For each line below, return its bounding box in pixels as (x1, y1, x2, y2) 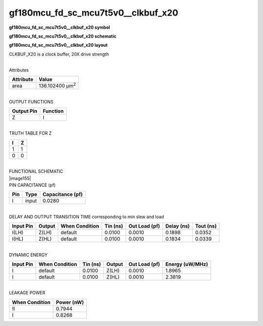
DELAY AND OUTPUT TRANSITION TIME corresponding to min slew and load (9, 214, 164, 220)
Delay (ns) (165, 223, 190, 229)
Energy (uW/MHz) (165, 261, 208, 267)
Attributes (9, 67, 29, 73)
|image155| (9, 175, 31, 181)
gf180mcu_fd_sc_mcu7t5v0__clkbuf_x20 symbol (9, 24, 111, 30)
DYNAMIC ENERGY (9, 252, 48, 258)
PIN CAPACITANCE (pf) (9, 182, 56, 188)
